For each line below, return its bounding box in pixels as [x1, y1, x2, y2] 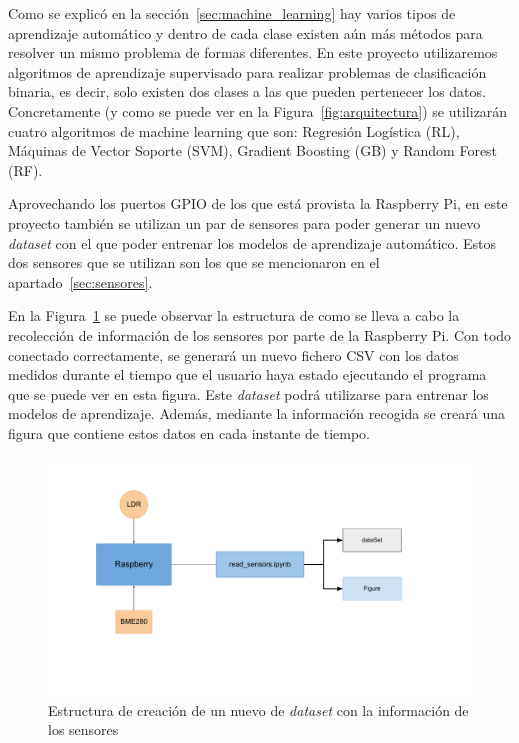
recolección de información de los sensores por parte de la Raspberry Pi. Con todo [8, 324, 512, 345]
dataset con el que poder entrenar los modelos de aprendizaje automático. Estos [8, 232, 497, 253]
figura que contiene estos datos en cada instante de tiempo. [8, 422, 370, 443]
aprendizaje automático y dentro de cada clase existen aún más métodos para [8, 22, 483, 43]
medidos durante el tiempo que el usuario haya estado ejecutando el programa [8, 364, 487, 385]
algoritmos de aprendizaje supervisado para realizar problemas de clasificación [8, 61, 487, 82]
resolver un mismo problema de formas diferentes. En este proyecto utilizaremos [8, 42, 498, 63]
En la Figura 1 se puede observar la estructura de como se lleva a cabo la [8, 305, 460, 326]
